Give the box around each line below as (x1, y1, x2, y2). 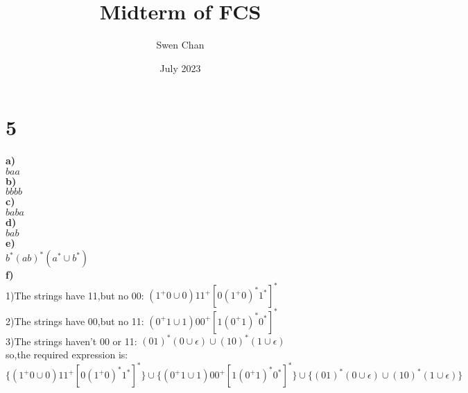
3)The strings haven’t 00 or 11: (6, 333, 137, 348)
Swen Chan (156, 37, 205, 52)
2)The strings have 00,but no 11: (6, 313, 144, 328)
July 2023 (159, 60, 201, 75)
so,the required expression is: (6, 347, 128, 361)
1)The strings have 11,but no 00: (6, 288, 144, 302)
